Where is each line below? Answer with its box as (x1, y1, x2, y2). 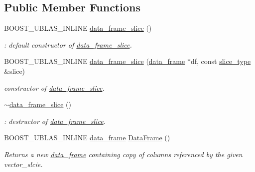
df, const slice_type (190, 56, 251, 66)
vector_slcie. (4, 159, 43, 169)
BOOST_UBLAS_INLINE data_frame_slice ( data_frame (4, 56, 185, 66)
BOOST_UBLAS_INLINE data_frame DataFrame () (4, 132, 170, 143)
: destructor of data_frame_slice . (4, 115, 106, 126)
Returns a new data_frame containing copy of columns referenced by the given (4, 149, 243, 159)
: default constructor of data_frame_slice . (4, 39, 132, 50)
